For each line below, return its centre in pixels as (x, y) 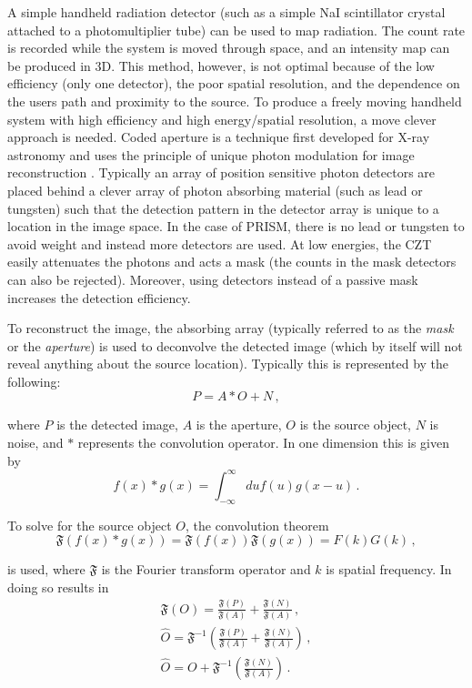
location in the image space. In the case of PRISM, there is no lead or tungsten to (236, 226)
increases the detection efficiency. (99, 297)
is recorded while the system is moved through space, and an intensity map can (229, 48)
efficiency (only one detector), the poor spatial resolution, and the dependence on (234, 83)
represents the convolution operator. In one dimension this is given (263, 443)
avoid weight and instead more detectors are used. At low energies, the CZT (220, 243)
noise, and (35, 443)
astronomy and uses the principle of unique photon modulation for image (211, 154)
